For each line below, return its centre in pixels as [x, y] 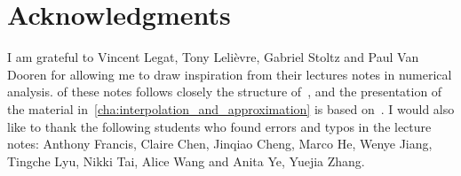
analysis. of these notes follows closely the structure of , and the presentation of [225, 92]
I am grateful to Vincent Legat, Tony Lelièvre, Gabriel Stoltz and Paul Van [213, 57]
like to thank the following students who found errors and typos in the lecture [219, 126]
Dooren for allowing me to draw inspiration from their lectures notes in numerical [230, 74]
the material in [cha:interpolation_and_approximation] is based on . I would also [231, 108]
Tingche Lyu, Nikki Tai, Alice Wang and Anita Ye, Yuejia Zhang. [186, 161]
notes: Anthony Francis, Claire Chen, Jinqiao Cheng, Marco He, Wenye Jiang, [220, 144]
